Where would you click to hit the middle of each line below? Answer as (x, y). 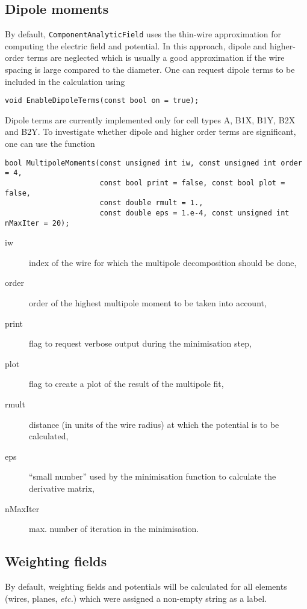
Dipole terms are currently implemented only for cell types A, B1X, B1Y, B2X (150, 119)
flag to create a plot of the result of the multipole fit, (126, 384)
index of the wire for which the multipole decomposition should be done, (163, 262)
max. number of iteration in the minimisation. (114, 529)
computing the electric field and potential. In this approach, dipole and (136, 45)
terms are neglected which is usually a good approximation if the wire (156, 57)
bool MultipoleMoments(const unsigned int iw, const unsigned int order (153, 163)
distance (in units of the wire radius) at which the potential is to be (154, 424)
